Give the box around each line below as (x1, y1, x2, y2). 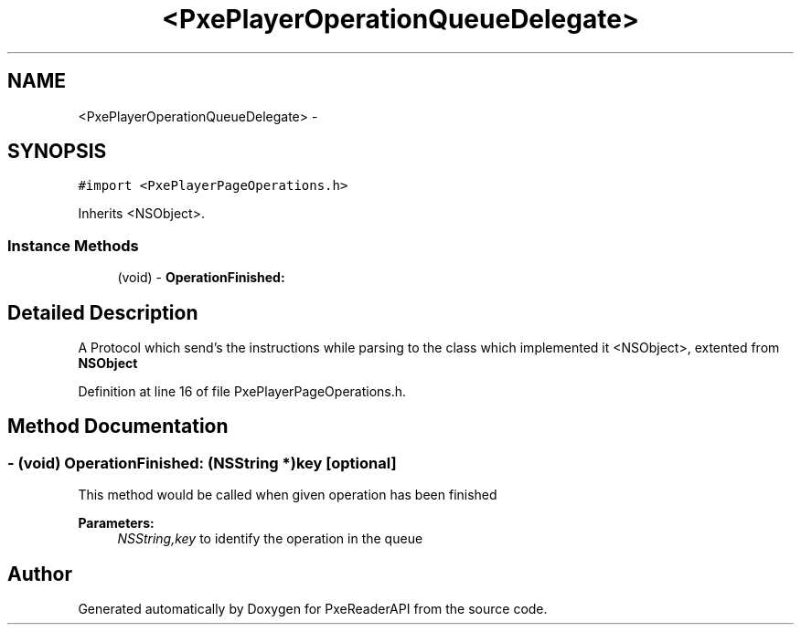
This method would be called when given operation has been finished (78, 487, 497, 503)
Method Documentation (7, 415, 229, 438)
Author (7, 562, 72, 585)
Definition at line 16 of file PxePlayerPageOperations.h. (78, 384, 407, 400)
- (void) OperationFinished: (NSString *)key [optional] (7, 453, 397, 472)
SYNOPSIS (7, 140, 107, 163)
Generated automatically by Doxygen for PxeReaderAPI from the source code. (78, 601, 548, 617)
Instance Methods (7, 236, 139, 255)
